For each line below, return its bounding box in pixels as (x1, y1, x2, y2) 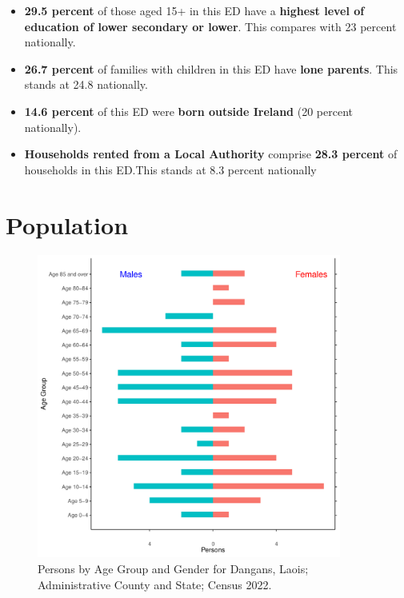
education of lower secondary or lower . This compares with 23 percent (24, 18, 397, 34)
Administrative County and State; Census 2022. (38, 576, 272, 592)
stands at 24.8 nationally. (24, 76, 148, 93)
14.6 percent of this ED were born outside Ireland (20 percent (24, 102, 353, 119)
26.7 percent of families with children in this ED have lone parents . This (24, 60, 398, 77)
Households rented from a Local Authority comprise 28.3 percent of (24, 146, 398, 162)
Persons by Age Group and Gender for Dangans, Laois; (38, 560, 309, 576)
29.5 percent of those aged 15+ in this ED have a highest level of (24, 2, 365, 18)
